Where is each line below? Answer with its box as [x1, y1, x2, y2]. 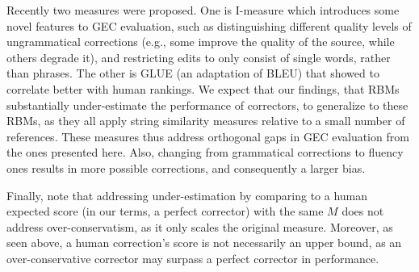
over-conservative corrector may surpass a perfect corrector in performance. [6, 249, 379, 266]
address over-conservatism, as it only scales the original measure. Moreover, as [6, 218, 393, 235]
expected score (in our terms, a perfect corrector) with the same [6, 203, 324, 220]
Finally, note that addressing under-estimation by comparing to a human [6, 186, 368, 203]
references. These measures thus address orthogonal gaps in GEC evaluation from [6, 128, 409, 144]
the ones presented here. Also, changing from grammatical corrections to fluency [6, 144, 404, 161]
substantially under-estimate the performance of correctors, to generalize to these [6, 96, 409, 113]
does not [341, 203, 384, 220]
